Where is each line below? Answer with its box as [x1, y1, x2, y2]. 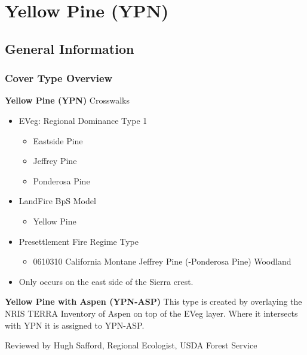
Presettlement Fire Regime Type [19, 235, 139, 247]
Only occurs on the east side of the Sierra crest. [19, 275, 194, 287]
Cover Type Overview [5, 71, 113, 86]
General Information [5, 39, 134, 57]
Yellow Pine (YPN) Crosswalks [5, 94, 130, 107]
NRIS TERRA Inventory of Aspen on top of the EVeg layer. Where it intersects [5, 307, 298, 319]
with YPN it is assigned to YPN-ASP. [5, 318, 145, 331]
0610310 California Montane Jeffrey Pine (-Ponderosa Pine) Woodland [33, 255, 291, 268]
